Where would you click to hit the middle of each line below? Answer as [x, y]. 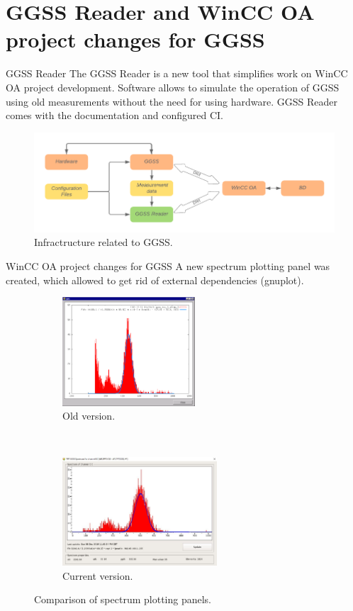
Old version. [89, 416]
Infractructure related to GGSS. [103, 242]
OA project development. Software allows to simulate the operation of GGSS [173, 87]
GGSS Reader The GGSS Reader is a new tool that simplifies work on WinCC [177, 73]
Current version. [98, 575]
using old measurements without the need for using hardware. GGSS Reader [172, 101]
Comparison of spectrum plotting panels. [123, 599]
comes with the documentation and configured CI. [114, 115]
